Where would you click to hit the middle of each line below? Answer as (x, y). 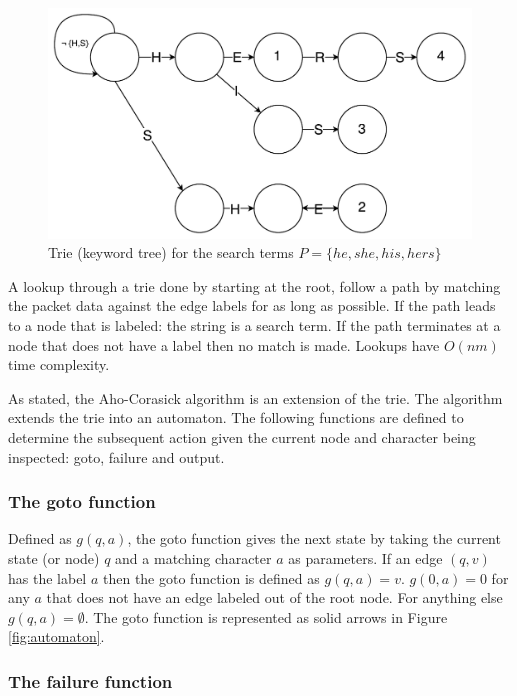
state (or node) (54, 557)
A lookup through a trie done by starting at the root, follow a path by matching (254, 285)
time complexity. (59, 364)
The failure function (90, 680)
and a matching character (193, 557)
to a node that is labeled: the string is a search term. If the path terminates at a (254, 325)
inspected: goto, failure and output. (116, 456)
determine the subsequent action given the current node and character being (242, 436)
